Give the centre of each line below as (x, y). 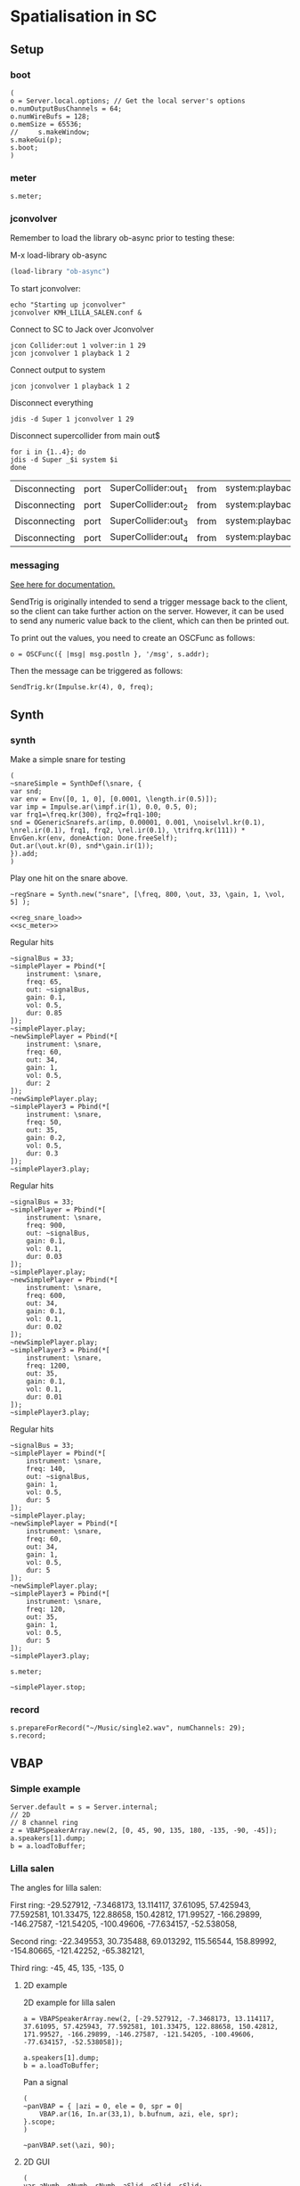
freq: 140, (46, 1469)
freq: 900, (46, 1226)
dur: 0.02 (45, 1327)
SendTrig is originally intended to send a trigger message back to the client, (149, 602)
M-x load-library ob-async (59, 255)
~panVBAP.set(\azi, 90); (69, 2146)
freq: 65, (45, 982)
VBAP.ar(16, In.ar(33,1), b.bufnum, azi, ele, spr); (139, 2115)
